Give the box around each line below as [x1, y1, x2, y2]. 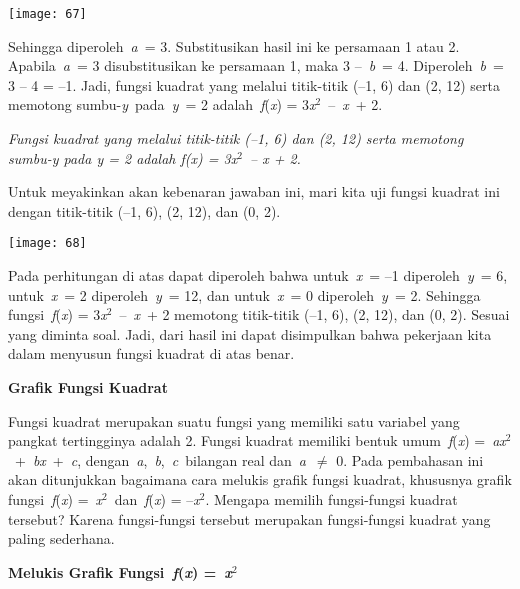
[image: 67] [8, 7, 87, 21]
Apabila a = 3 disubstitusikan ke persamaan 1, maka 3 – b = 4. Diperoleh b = [8, 55, 504, 76]
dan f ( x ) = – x [114, 489, 200, 509]
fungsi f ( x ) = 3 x [8, 304, 107, 325]
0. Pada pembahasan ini [336, 449, 484, 470]
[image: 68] [8, 236, 87, 251]
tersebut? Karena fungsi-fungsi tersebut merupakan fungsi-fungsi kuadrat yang [8, 508, 491, 529]
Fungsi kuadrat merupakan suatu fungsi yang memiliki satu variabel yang [8, 410, 460, 431]
